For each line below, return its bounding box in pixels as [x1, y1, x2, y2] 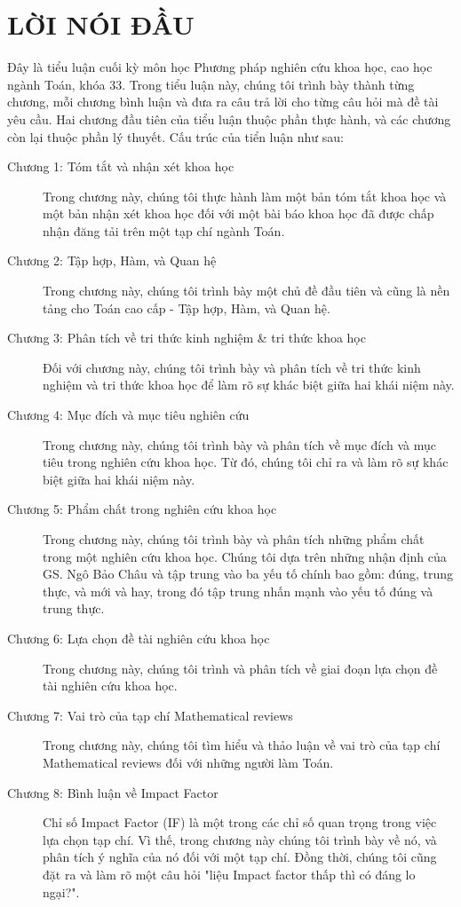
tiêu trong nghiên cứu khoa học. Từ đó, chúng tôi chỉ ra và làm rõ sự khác [43, 453, 449, 471]
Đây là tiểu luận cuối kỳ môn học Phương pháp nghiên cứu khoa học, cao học [7, 58, 433, 76]
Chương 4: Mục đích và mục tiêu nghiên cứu [7, 406, 250, 424]
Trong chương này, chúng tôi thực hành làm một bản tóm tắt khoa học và [43, 186, 447, 205]
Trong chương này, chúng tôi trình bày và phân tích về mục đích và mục [43, 435, 437, 453]
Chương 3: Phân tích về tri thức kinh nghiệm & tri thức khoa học [7, 328, 366, 347]
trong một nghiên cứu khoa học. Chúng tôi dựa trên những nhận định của [43, 547, 447, 565]
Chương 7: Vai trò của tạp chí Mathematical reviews [7, 706, 293, 724]
